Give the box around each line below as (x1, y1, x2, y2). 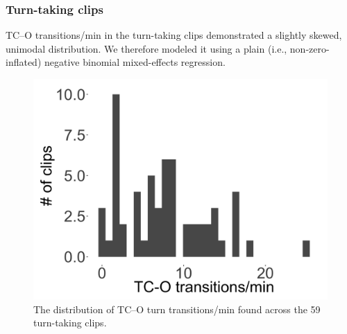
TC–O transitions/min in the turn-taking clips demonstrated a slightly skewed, (6, 28, 342, 42)
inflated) (6, 55, 42, 69)
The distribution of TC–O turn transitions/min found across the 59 (33, 301, 321, 316)
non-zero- (289, 41, 330, 55)
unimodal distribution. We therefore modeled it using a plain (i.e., (6, 41, 287, 55)
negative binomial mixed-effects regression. (44, 55, 226, 69)
